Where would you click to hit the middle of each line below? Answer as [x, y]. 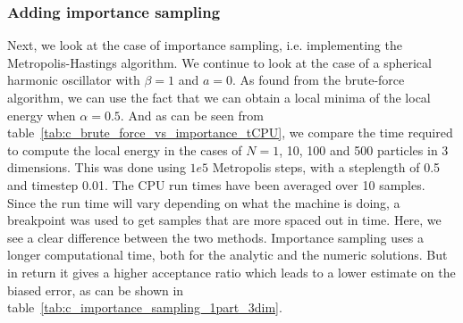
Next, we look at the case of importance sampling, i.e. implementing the [205, 45]
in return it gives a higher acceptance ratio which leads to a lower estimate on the [231, 272]
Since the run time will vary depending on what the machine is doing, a [204, 202]
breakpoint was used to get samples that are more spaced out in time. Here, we [224, 220]
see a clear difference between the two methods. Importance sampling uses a [215, 237]
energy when [42, 115]
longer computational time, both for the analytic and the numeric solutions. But [227, 255]
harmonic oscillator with [74, 80]
